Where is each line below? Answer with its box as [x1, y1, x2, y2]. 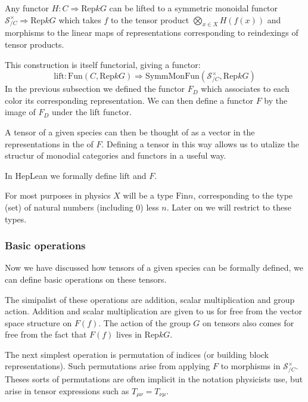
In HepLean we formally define [5, 169, 117, 181]
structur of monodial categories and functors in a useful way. [5, 149, 226, 162]
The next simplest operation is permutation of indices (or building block [5, 348, 269, 360]
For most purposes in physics [5, 189, 111, 202]
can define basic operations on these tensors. [5, 273, 167, 285]
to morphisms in [220, 360, 281, 372]
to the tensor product [110, 13, 189, 26]
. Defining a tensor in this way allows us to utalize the [101, 137, 299, 150]
